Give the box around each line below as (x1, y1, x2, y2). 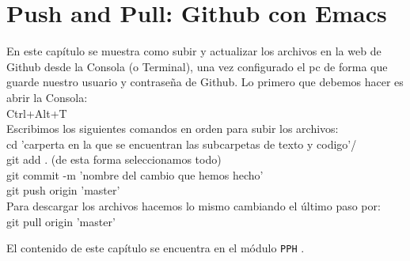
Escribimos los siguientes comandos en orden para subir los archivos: (6, 120, 339, 137)
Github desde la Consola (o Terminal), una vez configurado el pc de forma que (6, 58, 388, 74)
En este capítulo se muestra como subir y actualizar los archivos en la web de (6, 43, 382, 59)
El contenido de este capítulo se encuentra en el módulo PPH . (6, 240, 305, 256)
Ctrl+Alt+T (6, 104, 67, 121)
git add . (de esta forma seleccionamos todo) (6, 151, 222, 168)
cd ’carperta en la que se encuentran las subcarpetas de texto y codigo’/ (6, 135, 357, 152)
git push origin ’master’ (6, 182, 120, 199)
